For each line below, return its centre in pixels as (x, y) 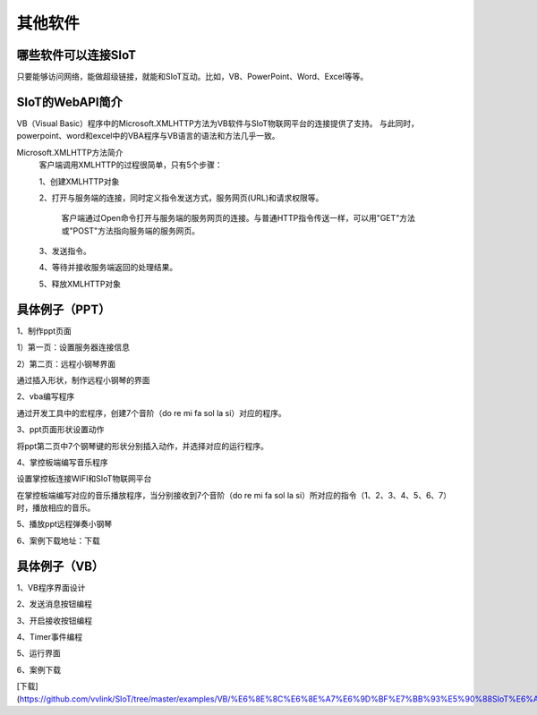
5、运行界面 (39, 653)
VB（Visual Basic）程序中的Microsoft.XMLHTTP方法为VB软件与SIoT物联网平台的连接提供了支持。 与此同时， (218, 123)
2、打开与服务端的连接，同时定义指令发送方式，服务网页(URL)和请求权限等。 (181, 198)
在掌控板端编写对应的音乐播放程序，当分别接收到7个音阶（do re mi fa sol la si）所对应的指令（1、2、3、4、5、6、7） (234, 495)
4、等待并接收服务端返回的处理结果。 (108, 268)
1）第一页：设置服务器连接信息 (73, 347)
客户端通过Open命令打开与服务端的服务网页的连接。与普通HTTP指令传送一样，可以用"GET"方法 (239, 218)
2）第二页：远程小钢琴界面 (66, 363)
